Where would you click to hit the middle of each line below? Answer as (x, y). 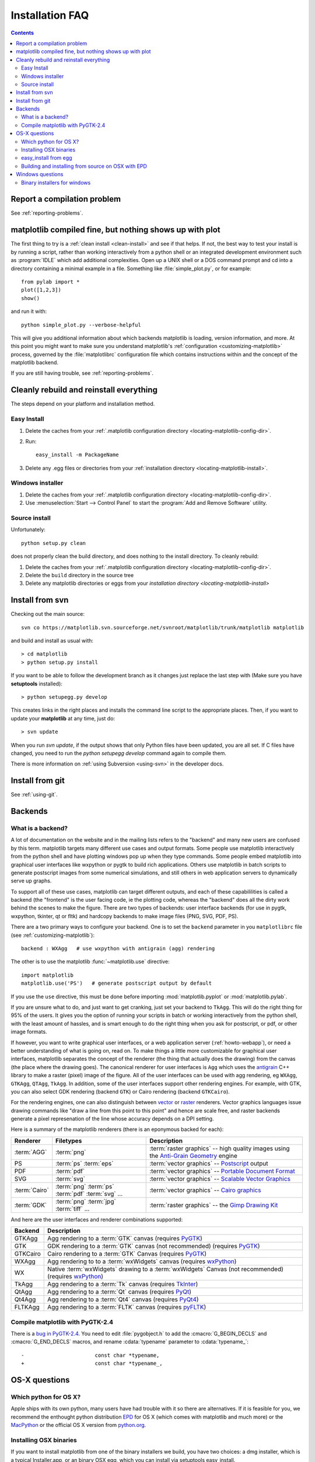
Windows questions (40, 174)
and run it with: (29, 311)
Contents (22, 33)
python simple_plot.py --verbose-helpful (81, 325)
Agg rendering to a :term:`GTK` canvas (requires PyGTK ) (125, 1239)
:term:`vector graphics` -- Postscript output (209, 1163)
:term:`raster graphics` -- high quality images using (220, 1148)
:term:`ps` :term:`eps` (85, 1163)
